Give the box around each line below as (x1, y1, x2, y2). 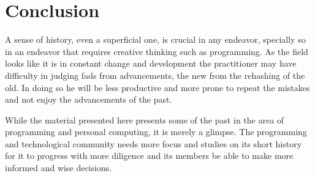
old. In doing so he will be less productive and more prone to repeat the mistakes (5, 81, 310, 94)
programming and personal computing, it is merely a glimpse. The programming (5, 125, 307, 138)
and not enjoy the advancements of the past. (5, 93, 172, 106)
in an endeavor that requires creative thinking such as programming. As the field (5, 45, 308, 57)
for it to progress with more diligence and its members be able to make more (5, 149, 294, 162)
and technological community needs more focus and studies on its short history (5, 137, 302, 150)
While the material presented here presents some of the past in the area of (5, 113, 284, 126)
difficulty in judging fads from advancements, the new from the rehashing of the (5, 68, 305, 81)
